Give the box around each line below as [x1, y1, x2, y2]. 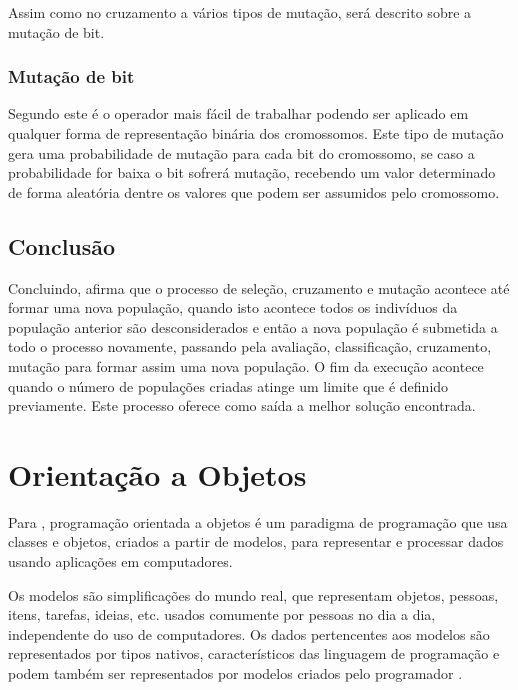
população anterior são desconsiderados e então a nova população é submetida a [8, 316, 498, 337]
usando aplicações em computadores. [8, 551, 233, 572]
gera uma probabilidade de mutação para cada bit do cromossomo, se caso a [8, 142, 475, 163]
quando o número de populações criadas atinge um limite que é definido [8, 375, 449, 396]
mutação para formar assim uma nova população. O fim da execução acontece [8, 355, 484, 376]
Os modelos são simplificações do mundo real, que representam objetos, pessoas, [8, 584, 499, 605]
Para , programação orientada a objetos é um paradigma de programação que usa [8, 511, 508, 532]
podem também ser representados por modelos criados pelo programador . [8, 663, 463, 684]
